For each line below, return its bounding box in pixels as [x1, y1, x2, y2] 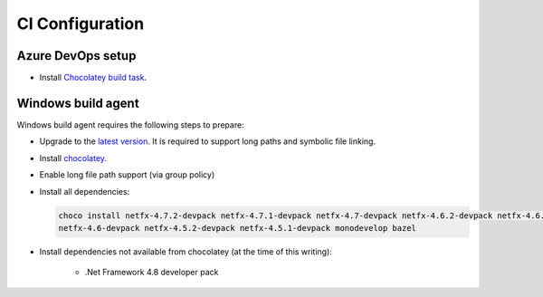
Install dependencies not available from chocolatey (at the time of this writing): [39, 245, 332, 257]
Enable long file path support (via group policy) [39, 169, 215, 180]
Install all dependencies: [39, 186, 130, 196]
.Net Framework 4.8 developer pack [84, 267, 219, 278]
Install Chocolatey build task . [39, 72, 148, 83]
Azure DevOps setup [16, 48, 137, 63]
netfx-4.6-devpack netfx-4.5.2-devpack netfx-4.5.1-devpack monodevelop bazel [58, 223, 416, 233]
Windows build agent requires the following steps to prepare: [16, 119, 244, 130]
